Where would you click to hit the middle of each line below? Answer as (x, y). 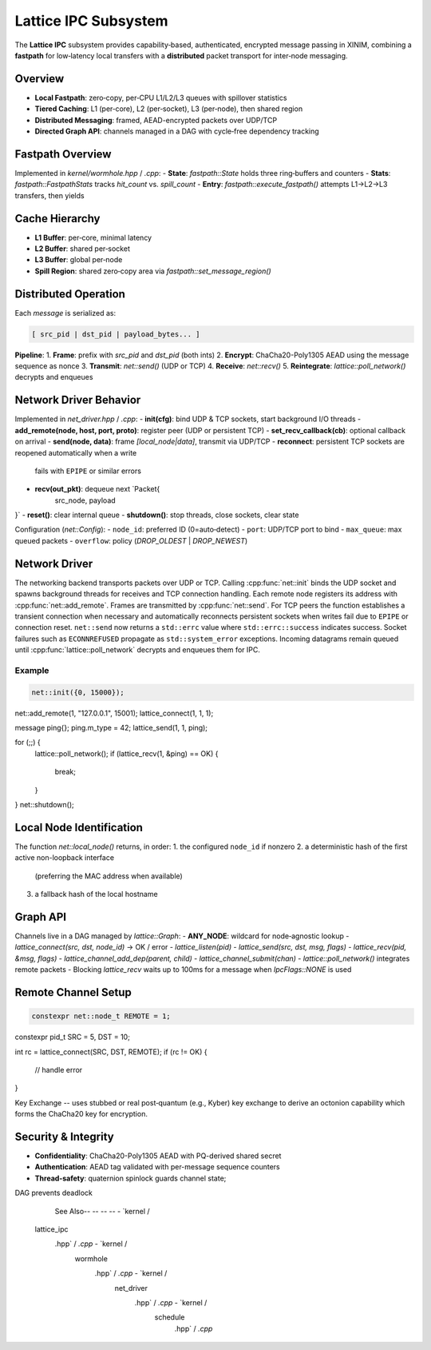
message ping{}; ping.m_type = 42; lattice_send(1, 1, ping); (111, 728)
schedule (170, 1317)
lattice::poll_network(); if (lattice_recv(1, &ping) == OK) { (127, 753)
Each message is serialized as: (65, 313)
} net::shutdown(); (45, 804)
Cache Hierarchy (57, 219)
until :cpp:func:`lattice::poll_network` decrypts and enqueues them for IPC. (138, 650)
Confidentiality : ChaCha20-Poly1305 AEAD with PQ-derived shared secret (158, 1156)
